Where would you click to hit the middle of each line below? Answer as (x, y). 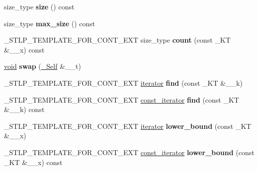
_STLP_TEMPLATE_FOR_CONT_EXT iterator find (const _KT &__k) (123, 83)
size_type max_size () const (50, 23)
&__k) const (24, 109)
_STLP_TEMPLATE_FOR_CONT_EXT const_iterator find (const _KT (122, 99)
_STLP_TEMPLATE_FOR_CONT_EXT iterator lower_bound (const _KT (128, 126)
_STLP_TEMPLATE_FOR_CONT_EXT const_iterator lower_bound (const (129, 152)
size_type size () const (39, 6)
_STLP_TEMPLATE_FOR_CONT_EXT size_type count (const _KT (117, 40)
